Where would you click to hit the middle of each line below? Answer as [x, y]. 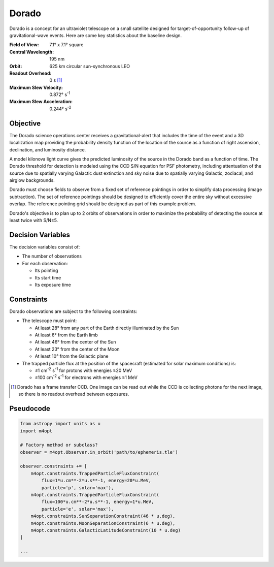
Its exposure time [53, 285]
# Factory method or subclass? [59, 445]
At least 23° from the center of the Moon [77, 349]
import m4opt [36, 431]
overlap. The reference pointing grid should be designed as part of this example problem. [103, 204]
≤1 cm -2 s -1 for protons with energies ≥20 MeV [83, 370]
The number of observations [52, 256]
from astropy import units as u [60, 424]
